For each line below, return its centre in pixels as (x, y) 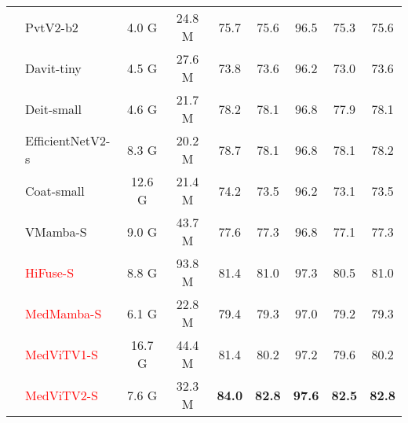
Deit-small (53, 109)
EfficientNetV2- (68, 140)
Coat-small (55, 190)
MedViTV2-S (62, 395)
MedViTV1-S (62, 354)
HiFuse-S (50, 272)
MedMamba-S (64, 313)
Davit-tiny (53, 68)
